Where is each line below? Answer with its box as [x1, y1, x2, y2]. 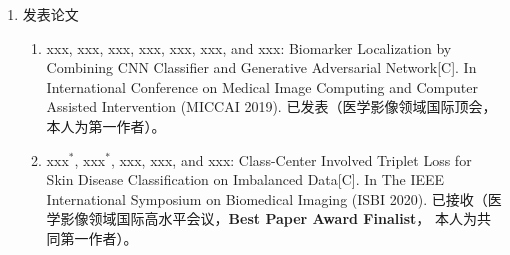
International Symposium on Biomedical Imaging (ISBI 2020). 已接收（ [46, 188, 488, 209]
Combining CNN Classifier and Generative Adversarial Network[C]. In [46, 57, 477, 78]
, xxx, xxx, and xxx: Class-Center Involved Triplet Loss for [110, 149, 472, 170]
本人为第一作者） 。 [46, 115, 166, 136]
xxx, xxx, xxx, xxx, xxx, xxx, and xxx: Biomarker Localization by [46, 37, 452, 58]
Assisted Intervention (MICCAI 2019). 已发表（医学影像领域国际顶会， [46, 96, 497, 117]
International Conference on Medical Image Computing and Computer [46, 76, 479, 97]
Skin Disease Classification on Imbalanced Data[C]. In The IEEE [46, 169, 445, 190]
